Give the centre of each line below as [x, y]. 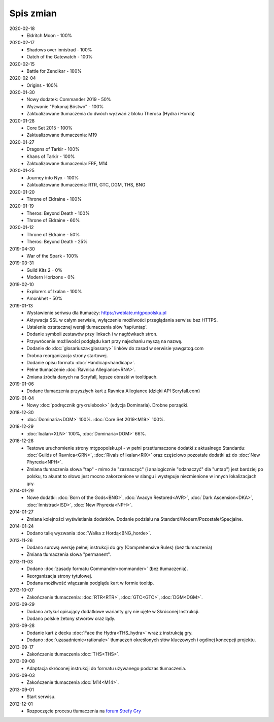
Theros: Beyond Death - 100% [58, 213]
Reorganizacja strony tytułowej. [59, 576]
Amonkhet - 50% [45, 299]
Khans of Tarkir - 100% [51, 156]
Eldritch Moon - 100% [49, 35]
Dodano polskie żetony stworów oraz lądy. [71, 618]
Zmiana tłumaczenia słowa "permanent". [69, 554]
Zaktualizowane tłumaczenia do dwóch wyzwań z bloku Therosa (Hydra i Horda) [111, 114]
